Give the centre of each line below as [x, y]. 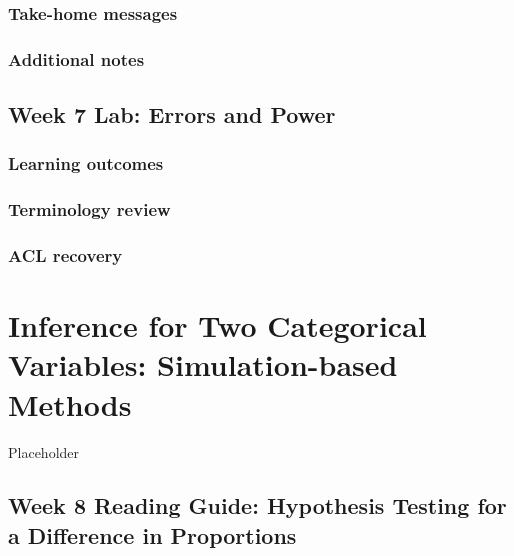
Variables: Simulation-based [203, 364]
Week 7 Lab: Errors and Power [172, 114]
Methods [70, 403]
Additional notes [76, 58]
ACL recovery [65, 255]
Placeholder [44, 451]
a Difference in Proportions [152, 534]
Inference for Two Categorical [217, 325]
